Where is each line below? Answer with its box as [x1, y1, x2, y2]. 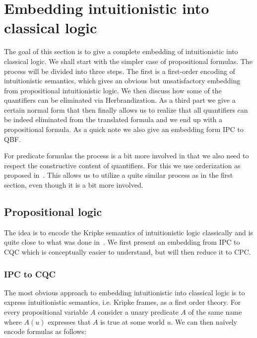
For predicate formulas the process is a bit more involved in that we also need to [4, 150, 249, 161]
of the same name [188, 307, 242, 317]
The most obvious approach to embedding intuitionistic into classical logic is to [4, 287, 245, 297]
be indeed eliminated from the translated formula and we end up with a [4, 114, 223, 125]
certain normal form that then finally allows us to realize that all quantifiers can [4, 104, 248, 115]
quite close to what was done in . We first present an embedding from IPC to [4, 237, 240, 247]
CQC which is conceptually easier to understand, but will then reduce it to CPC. [4, 247, 251, 257]
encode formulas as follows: [4, 326, 86, 337]
